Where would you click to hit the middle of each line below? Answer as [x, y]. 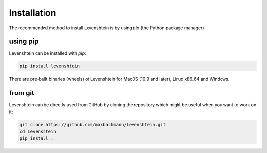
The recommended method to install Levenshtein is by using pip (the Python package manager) [107, 28]
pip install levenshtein [50, 66]
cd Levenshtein [38, 132]
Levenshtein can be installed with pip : [47, 53]
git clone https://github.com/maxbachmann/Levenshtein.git [92, 125]
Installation [33, 13]
